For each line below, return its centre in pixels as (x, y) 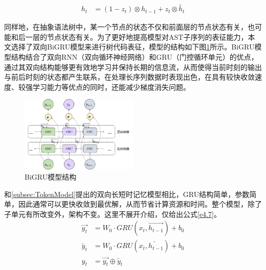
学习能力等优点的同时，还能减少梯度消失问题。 (111, 87)
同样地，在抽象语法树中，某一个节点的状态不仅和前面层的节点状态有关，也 (129, 27)
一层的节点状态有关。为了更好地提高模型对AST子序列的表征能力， (137, 36)
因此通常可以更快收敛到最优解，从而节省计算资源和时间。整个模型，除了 (140, 204)
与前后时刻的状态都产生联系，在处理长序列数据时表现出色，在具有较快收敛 (129, 77)
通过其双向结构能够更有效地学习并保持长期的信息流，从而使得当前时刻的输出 (133, 67)
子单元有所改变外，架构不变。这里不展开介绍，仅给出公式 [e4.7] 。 (113, 214)
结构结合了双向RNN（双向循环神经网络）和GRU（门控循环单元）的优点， (135, 57)
